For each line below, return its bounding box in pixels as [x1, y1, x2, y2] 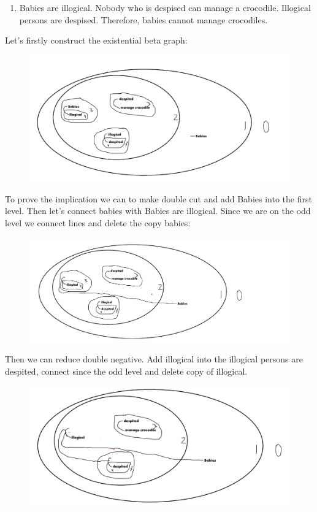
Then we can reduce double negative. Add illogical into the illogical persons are [5, 353, 303, 365]
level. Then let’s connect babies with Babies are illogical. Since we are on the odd [5, 204, 311, 217]
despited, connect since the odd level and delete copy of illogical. [5, 364, 248, 377]
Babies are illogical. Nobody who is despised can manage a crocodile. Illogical [19, 1, 311, 13]
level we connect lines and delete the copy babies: [5, 216, 191, 229]
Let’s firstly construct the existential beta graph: [5, 34, 188, 47]
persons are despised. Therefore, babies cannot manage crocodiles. [19, 13, 268, 26]
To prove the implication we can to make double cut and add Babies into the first [5, 192, 312, 205]
